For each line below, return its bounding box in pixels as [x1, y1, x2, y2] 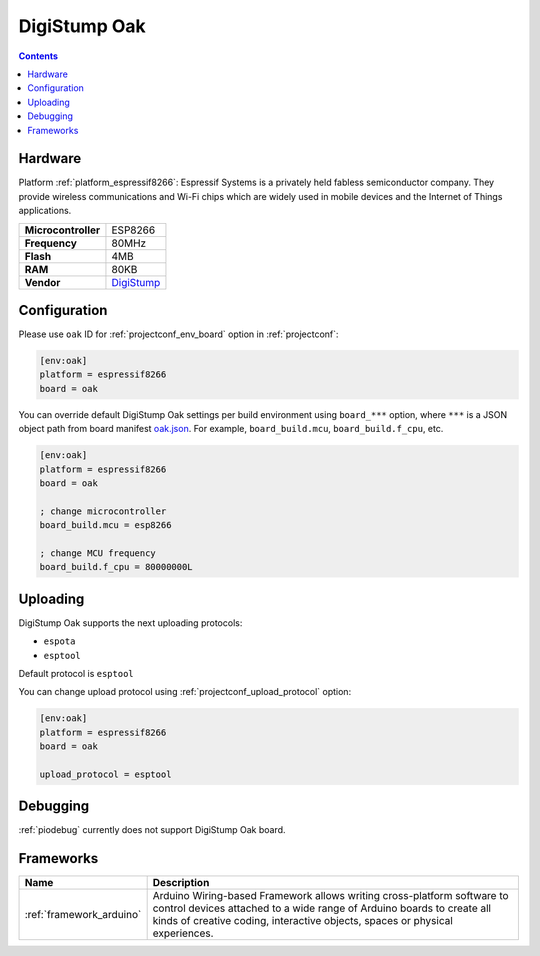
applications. [18, 205, 72, 217]
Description [152, 876, 210, 890]
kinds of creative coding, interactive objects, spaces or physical [152, 914, 454, 928]
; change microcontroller [39, 505, 167, 517]
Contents [18, 50, 59, 62]
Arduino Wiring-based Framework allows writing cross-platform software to [152, 889, 509, 903]
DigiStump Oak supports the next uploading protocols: [18, 616, 243, 629]
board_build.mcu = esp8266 [39, 520, 172, 531]
